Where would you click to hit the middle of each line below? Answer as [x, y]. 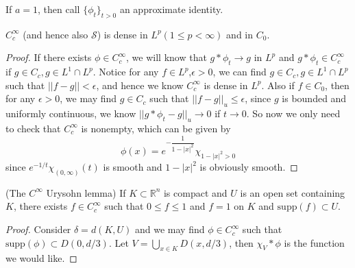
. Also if [278, 85]
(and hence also [56, 34]
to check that [33, 128]
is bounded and [314, 98]
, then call [59, 9]
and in [240, 34]
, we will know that [167, 57]
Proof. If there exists [49, 57]
